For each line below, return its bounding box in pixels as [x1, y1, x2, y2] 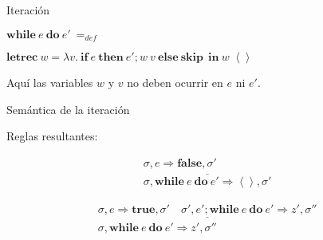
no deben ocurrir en [127, 74, 223, 91]
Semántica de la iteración [6, 100, 130, 117]
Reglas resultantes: [6, 128, 98, 144]
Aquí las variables [6, 74, 93, 91]
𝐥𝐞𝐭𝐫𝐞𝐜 [6, 52, 38, 64]
